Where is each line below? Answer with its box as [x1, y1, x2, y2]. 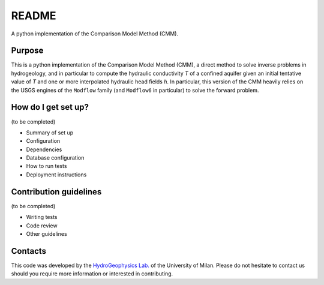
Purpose [11, 46, 44, 56]
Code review [26, 222, 58, 229]
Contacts [11, 246, 47, 256]
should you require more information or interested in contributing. [11, 270, 173, 277]
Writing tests [26, 214, 58, 221]
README [11, 9, 56, 22]
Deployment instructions [26, 171, 87, 178]
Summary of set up [26, 129, 74, 136]
